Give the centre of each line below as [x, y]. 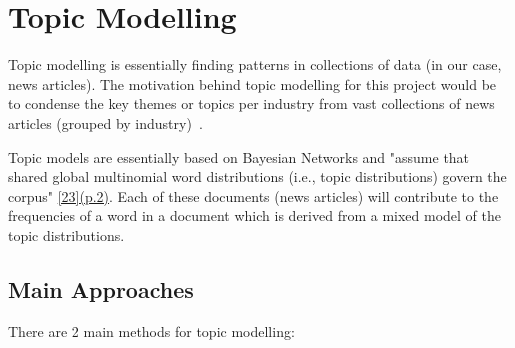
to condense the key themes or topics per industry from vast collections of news [251, 103]
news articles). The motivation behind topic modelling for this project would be [252, 83]
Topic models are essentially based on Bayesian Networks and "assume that [239, 156]
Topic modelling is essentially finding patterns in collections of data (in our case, [255, 64]
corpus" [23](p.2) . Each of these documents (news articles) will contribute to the [253, 195]
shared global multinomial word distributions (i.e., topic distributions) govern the [257, 176]
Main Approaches [101, 288]
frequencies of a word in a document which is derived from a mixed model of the [255, 215]
